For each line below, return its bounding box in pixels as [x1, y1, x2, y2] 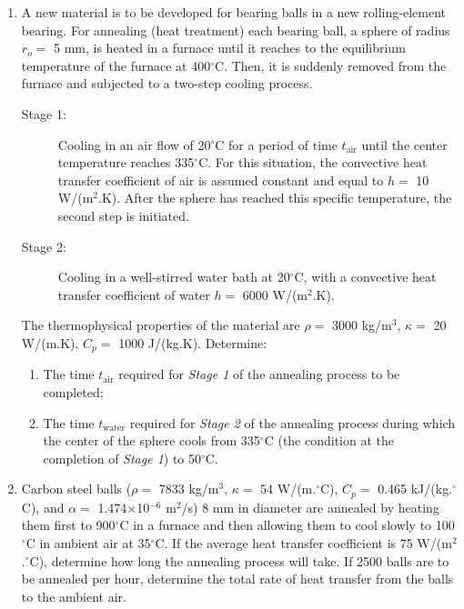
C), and [21, 497, 65, 516]
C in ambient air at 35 [25, 533, 151, 552]
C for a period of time [215, 135, 338, 154]
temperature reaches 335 [57, 153, 195, 172]
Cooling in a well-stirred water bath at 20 [57, 267, 290, 286]
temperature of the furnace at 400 [21, 55, 211, 75]
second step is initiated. [57, 205, 189, 225]
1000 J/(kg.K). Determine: [118, 333, 267, 352]
